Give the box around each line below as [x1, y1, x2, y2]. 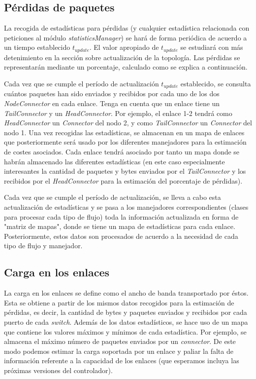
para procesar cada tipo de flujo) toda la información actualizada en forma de [4, 211, 239, 222]
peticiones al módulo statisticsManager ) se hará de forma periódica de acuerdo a [4, 32, 247, 42]
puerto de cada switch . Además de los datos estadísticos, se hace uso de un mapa [4, 316, 248, 327]
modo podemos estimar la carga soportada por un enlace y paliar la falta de [4, 345, 233, 356]
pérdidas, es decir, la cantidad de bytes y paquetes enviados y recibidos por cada [4, 307, 247, 317]
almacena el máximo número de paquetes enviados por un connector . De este [4, 336, 236, 346]
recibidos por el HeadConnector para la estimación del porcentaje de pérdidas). [4, 175, 243, 186]
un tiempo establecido [4, 42, 70, 52]
